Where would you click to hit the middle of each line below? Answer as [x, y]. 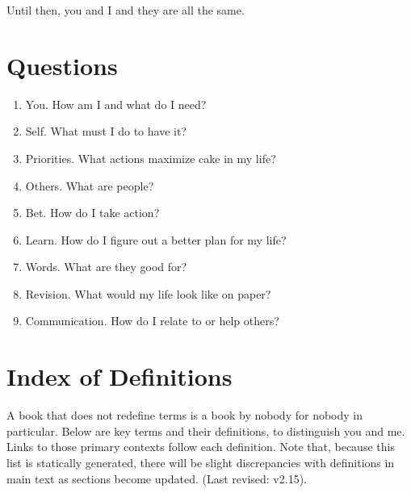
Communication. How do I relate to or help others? [152, 321]
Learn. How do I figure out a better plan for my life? [156, 239]
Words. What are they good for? [106, 267]
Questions [62, 65]
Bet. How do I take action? [92, 213]
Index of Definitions [120, 376]
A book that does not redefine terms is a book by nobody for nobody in [185, 415]
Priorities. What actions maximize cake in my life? [151, 158]
